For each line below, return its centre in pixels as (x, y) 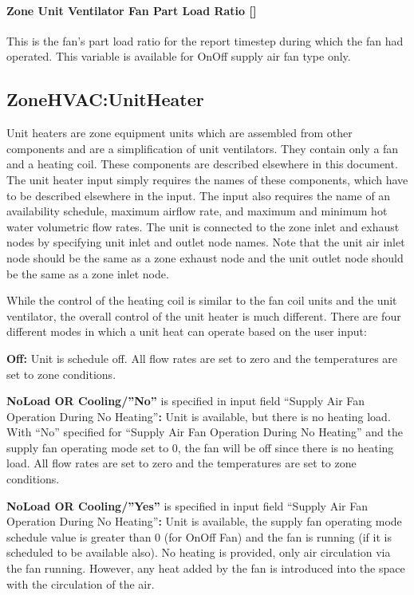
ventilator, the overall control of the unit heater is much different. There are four (204, 315)
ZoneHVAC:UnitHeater (105, 99)
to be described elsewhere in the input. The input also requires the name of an (199, 195)
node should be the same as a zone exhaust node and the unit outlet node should (205, 257)
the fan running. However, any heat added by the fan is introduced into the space (206, 568)
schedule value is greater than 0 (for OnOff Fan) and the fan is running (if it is (199, 536)
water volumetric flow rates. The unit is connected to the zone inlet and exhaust (203, 226)
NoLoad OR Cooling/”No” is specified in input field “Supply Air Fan (186, 401)
